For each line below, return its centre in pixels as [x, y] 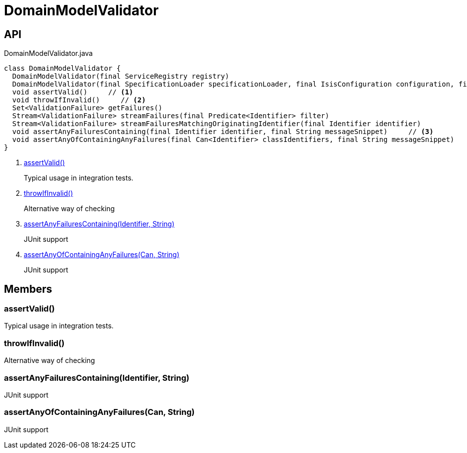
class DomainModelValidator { [63, 68]
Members [28, 289]
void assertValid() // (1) [73, 92]
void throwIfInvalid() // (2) [79, 100]
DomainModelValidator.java [48, 53]
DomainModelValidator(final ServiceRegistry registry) [121, 76]
